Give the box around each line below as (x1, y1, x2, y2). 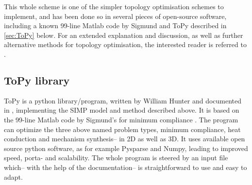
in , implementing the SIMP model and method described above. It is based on (4, 105, 239, 115)
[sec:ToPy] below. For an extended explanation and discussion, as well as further (4, 30, 243, 40)
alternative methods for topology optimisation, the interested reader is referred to (4, 39, 247, 50)
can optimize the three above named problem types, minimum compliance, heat (4, 124, 241, 134)
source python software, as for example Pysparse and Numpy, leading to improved (4, 143, 248, 153)
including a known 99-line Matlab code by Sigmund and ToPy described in (4, 20, 227, 31)
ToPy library (4, 72, 70, 87)
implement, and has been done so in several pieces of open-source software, (4, 11, 227, 21)
